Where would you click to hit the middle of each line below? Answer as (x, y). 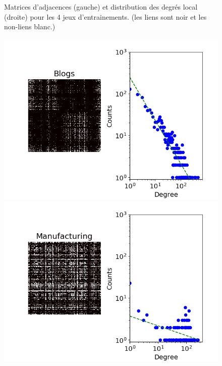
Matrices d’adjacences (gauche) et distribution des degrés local (101, 7)
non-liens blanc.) (30, 27)
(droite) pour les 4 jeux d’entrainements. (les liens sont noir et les (105, 16)
